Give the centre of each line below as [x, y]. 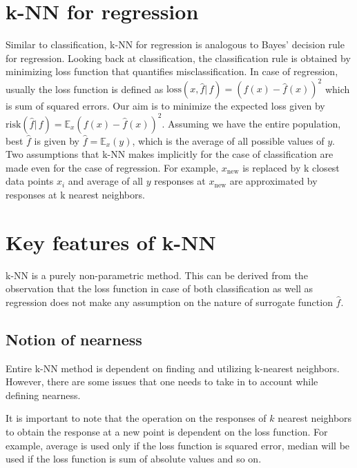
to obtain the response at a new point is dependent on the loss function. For [167, 431]
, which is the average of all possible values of [228, 140]
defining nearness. [43, 395]
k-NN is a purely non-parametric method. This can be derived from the [157, 275]
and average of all [105, 181]
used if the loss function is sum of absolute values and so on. [134, 459]
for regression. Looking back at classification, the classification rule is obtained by [178, 58]
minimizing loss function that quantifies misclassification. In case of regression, [172, 71]
